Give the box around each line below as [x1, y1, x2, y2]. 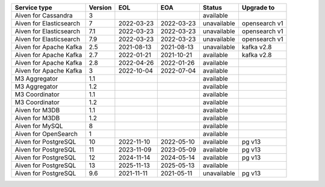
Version [88, 4, 112, 11]
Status [202, 4, 223, 11]
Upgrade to [241, 4, 275, 11]
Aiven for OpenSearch [14, 130, 78, 138]
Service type [14, 4, 52, 11]
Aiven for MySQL [14, 122, 63, 130]
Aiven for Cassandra [14, 11, 73, 19]
